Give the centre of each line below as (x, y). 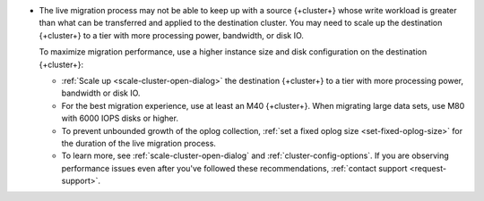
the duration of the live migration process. (139, 143)
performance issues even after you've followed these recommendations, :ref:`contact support (234, 168)
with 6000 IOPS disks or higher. (120, 118)
